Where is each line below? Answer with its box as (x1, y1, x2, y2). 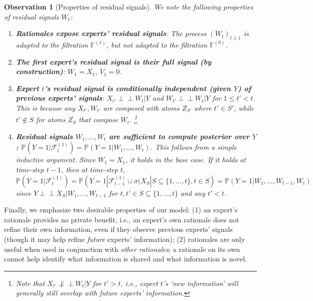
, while (234, 102, 254, 113)
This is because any (16, 102, 75, 113)
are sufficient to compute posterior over (109, 131, 250, 141)
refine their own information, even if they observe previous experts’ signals (4, 224, 233, 234)
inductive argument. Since (16, 154, 96, 165)
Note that (16, 277, 45, 288)
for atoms (36, 114, 66, 125)
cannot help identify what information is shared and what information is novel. (4, 253, 247, 264)
